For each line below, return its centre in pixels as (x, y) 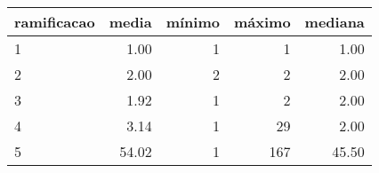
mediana (335, 22)
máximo (262, 22)
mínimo (193, 22)
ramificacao (55, 22)
